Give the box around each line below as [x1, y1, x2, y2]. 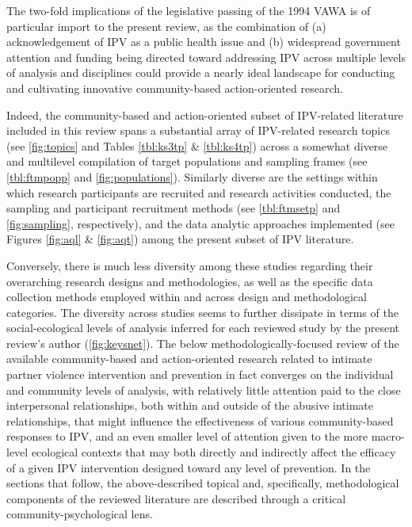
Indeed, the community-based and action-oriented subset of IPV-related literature [6, 106, 403, 123]
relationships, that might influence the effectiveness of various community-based [6, 412, 394, 429]
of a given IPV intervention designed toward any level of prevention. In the [6, 459, 371, 475]
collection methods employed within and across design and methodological [6, 288, 367, 305]
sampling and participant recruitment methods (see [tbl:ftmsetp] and [6, 200, 341, 216]
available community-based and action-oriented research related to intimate [6, 350, 372, 367]
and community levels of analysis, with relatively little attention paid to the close [6, 381, 401, 398]
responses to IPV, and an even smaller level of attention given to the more [6, 428, 368, 445]
